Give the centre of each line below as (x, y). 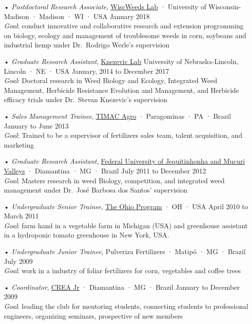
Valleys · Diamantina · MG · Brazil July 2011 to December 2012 (105, 170)
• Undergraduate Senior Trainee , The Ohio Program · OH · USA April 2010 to (126, 206)
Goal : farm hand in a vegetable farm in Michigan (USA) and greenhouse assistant (126, 225)
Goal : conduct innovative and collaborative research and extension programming (124, 26)
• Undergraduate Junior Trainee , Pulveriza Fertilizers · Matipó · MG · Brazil (125, 251)
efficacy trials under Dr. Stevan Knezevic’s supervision (86, 99)
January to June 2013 (36, 125)
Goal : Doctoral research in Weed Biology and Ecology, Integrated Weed (111, 80)
